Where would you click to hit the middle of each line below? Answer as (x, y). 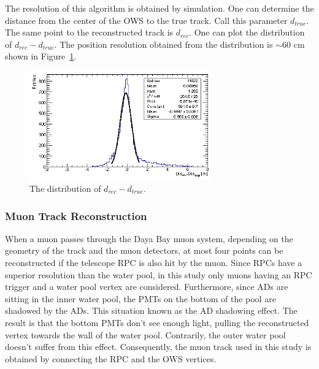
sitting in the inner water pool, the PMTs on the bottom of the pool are (140, 298)
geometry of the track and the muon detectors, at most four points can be (144, 250)
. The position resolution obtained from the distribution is (163, 44)
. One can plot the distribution (247, 32)
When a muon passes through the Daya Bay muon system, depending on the (149, 238)
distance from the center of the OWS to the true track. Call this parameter (146, 20)
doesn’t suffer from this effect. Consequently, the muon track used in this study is (158, 347)
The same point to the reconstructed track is (89, 32)
